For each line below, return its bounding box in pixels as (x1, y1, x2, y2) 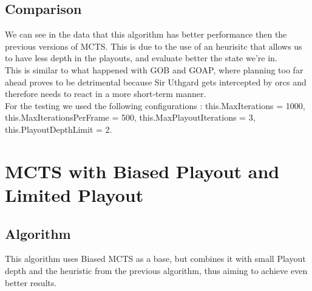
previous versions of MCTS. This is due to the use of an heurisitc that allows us (5, 39, 302, 52)
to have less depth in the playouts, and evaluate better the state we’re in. (5, 52, 277, 64)
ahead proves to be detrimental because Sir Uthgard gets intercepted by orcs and (5, 75, 307, 88)
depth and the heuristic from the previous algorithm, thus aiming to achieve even (5, 264, 308, 276)
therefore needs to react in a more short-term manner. (5, 87, 206, 100)
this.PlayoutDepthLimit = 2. (5, 122, 112, 135)
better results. (5, 276, 57, 289)
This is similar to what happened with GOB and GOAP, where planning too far (5, 63, 304, 76)
